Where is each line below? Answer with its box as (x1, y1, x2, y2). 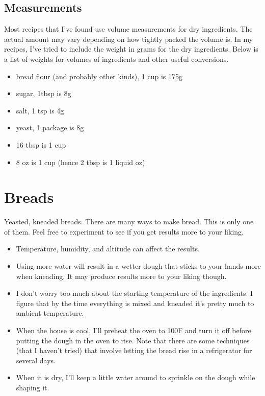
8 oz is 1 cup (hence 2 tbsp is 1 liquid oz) (16, 156, 145, 167)
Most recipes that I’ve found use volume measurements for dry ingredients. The (4, 24, 253, 34)
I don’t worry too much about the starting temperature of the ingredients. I (16, 288, 253, 298)
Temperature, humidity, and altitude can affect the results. (16, 243, 200, 254)
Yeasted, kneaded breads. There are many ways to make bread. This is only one (4, 216, 254, 227)
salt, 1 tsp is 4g (16, 105, 64, 115)
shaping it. (16, 382, 49, 392)
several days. (16, 355, 56, 365)
